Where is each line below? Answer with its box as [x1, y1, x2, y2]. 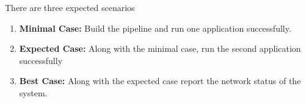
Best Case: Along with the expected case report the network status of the [19, 74, 301, 87]
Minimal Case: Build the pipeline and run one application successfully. [19, 21, 291, 34]
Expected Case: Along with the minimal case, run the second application [19, 42, 301, 55]
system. [19, 86, 48, 99]
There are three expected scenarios [5, 1, 135, 13]
